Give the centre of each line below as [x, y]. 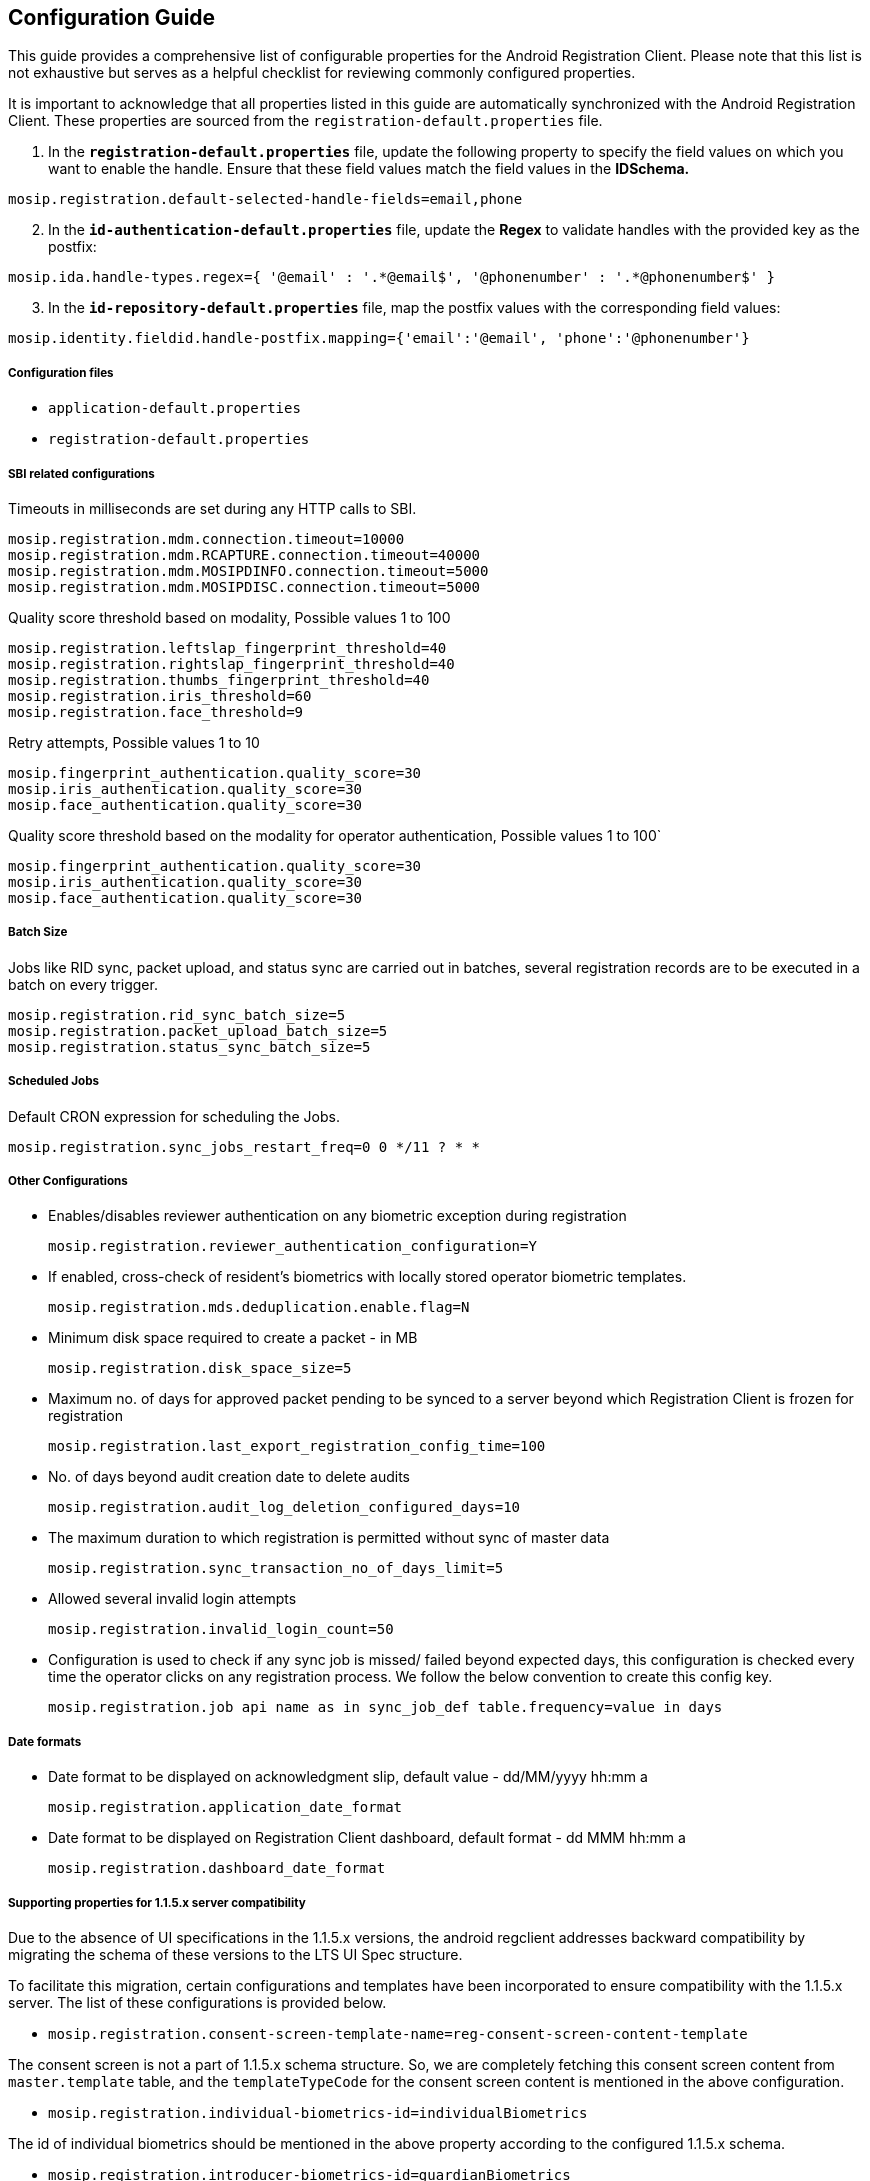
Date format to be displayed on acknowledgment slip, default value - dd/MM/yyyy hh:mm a [348, 1777]
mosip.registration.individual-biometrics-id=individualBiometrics [318, 2112]
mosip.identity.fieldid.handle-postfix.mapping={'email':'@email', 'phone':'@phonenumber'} [379, 338]
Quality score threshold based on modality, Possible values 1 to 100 [229, 617]
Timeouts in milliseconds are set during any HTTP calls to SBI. [212, 508]
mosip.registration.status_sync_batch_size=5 [189, 1046]
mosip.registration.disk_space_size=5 [200, 1368]
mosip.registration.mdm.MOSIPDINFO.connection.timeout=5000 [248, 570]
